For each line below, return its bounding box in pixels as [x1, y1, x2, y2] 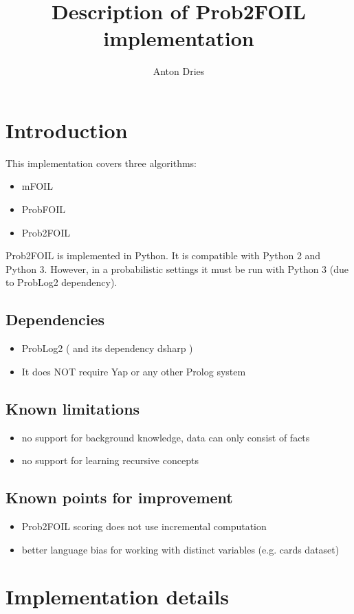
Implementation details [5, 582, 229, 611]
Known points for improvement [5, 487, 233, 508]
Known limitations [5, 397, 140, 419]
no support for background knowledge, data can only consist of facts [21, 430, 310, 444]
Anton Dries [153, 64, 205, 78]
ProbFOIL [21, 202, 66, 217]
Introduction [5, 116, 128, 144]
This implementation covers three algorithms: [5, 155, 197, 170]
